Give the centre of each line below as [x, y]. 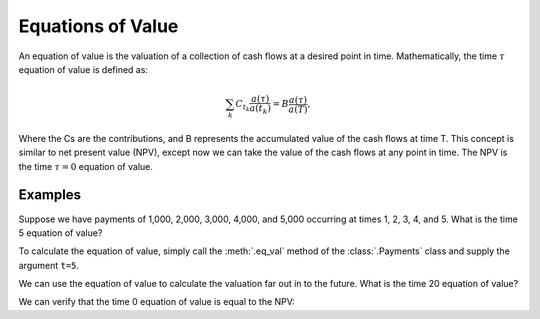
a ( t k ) [260, 109]
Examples [50, 195]
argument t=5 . [49, 265]
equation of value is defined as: [83, 69]
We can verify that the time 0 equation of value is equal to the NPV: [156, 302]
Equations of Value [98, 26]
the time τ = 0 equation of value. [86, 166]
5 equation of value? [60, 232]
